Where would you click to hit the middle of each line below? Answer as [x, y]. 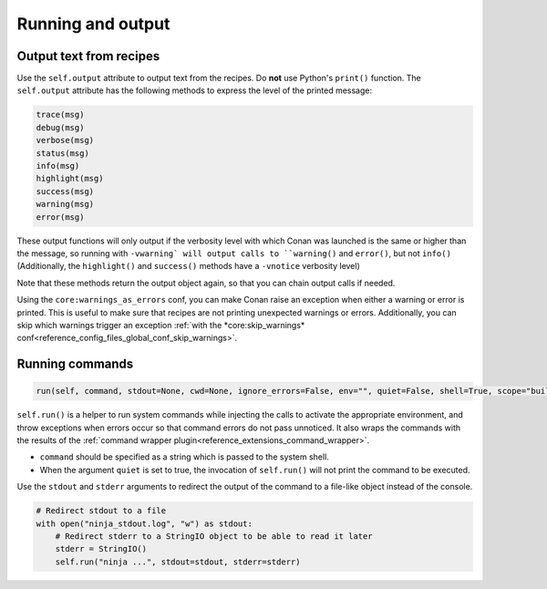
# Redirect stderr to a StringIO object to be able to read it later [214, 536]
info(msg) [58, 165]
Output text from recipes [88, 56]
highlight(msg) [70, 179]
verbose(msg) [65, 140]
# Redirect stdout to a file [101, 511]
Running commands [75, 364]
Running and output [93, 24]
